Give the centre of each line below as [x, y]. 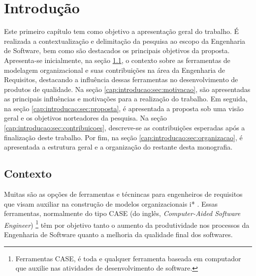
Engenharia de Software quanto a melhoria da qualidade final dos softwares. [118, 234]
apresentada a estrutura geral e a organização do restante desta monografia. [118, 147]
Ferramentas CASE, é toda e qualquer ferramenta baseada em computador [128, 258]
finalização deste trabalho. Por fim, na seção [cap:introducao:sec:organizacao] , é [123, 137]
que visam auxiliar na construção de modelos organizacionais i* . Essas [111, 203]
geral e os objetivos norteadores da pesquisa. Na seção [85, 118]
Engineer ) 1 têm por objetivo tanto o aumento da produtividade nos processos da [127, 224]
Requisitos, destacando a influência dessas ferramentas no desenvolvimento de [121, 79]
